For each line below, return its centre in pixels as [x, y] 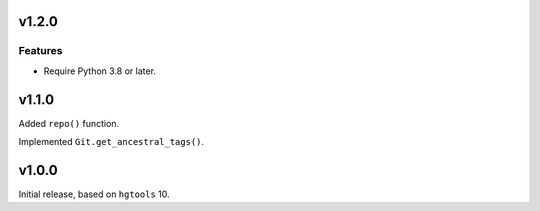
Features [40, 51]
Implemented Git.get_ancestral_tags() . [111, 142]
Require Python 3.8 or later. [100, 71]
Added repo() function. [69, 123]
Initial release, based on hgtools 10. [94, 194]
